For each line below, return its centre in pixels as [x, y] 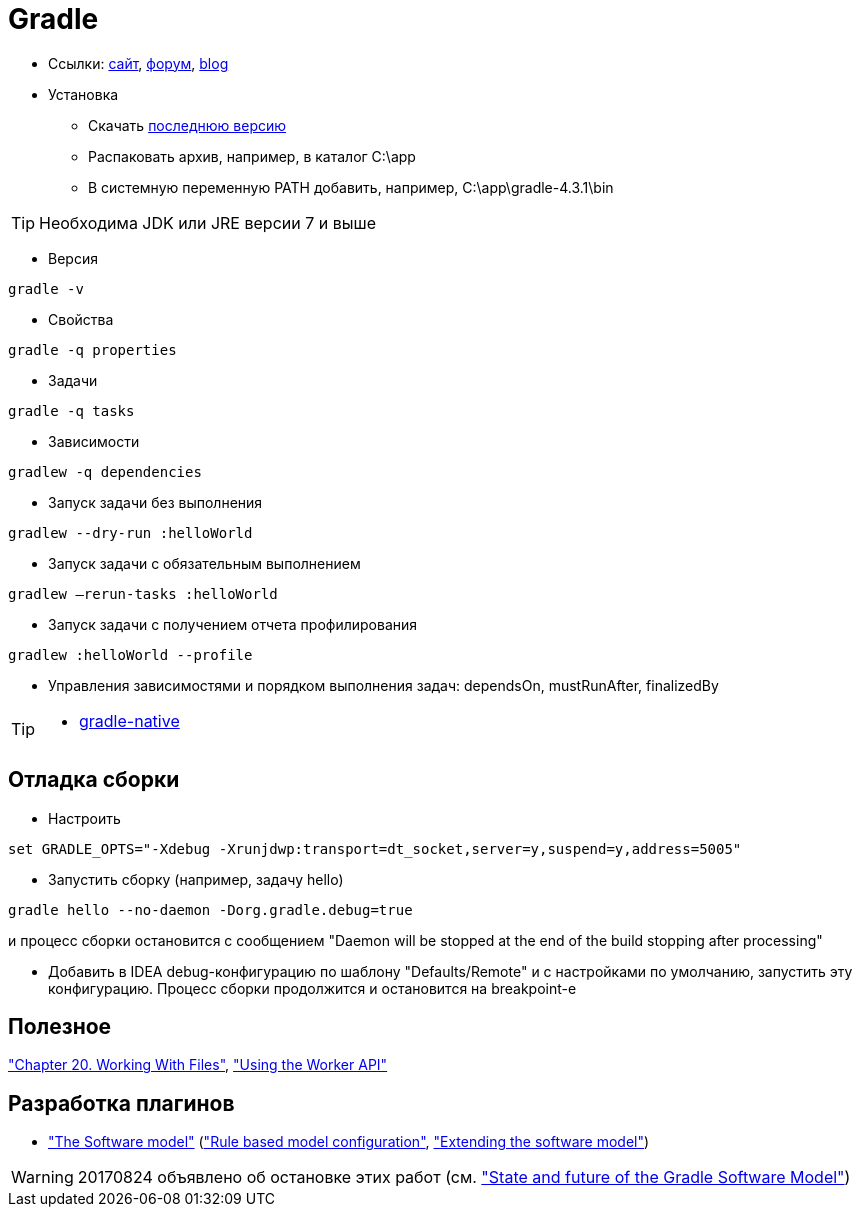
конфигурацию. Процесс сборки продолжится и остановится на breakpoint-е [312, 988]
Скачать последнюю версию [187, 125]
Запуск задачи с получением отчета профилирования [233, 624]
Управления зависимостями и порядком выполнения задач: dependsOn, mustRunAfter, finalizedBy [383, 685]
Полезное [60, 1027]
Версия [73, 258]
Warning [42, 1177]
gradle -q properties [92, 349]
